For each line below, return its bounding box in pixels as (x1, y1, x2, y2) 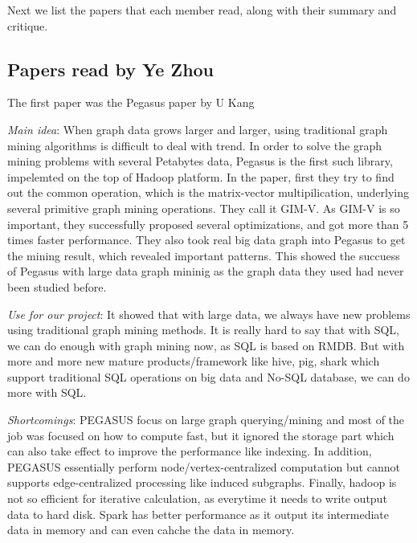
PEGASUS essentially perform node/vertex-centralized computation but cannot (7, 458, 400, 475)
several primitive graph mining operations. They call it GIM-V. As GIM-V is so (7, 199, 400, 216)
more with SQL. (7, 384, 87, 401)
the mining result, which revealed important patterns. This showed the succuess (7, 247, 400, 263)
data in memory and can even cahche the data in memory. (7, 521, 295, 538)
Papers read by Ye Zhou (7, 56, 215, 81)
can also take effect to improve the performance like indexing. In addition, (7, 443, 372, 459)
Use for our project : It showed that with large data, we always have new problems (7, 305, 411, 322)
